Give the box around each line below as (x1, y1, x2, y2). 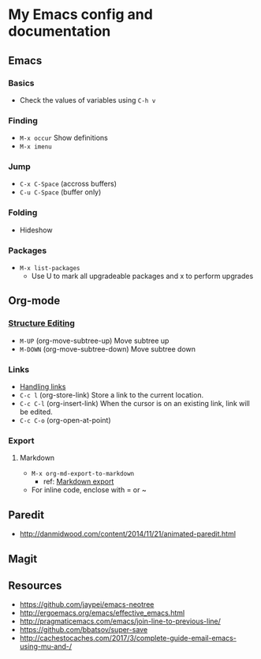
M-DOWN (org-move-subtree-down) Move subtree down (19, 344, 196, 353)
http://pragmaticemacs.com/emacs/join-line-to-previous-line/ (19, 616, 221, 626)
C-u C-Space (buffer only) (19, 187, 102, 197)
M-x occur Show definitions (19, 133, 108, 143)
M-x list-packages (19, 265, 80, 273)
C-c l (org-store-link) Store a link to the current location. (19, 390, 203, 400)
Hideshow (19, 225, 53, 235)
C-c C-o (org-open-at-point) (19, 416, 112, 425)
